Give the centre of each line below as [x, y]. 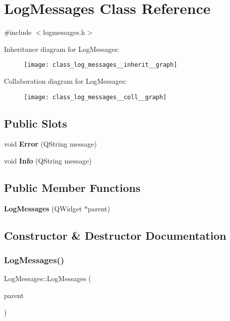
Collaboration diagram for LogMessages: [65, 80]
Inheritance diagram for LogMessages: [62, 49]
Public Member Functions [72, 187]
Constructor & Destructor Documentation [115, 235]
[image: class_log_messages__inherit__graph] [101, 65]
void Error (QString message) [51, 144]
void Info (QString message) [48, 161]
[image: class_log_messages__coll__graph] [95, 97]
